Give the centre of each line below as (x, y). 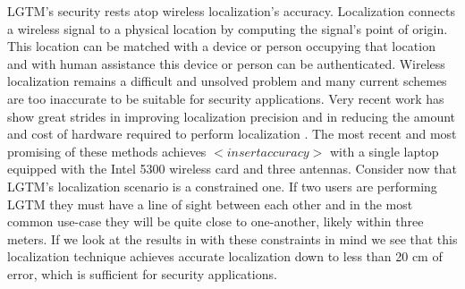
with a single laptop (385, 151)
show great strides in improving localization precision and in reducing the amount (232, 116)
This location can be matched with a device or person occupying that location (221, 46)
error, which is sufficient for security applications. (142, 273)
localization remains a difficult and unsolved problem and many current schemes (227, 81)
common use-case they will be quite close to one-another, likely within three (216, 221)
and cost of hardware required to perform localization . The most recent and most (232, 134)
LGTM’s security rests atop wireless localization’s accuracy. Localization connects (231, 11)
